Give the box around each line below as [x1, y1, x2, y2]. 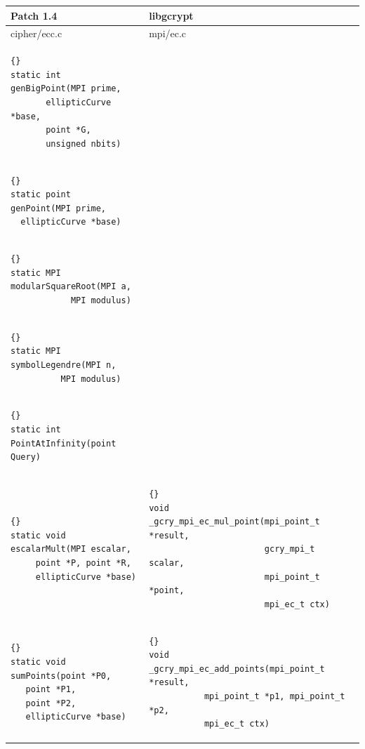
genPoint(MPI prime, [11, 203, 107, 213]
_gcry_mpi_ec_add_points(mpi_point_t [149, 663, 325, 674]
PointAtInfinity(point [11, 438, 117, 449]
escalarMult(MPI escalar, [11, 544, 131, 555]
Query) [11, 452, 41, 463]
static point [11, 190, 71, 200]
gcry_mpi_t [264, 544, 315, 555]
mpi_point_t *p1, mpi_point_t [204, 691, 345, 702]
